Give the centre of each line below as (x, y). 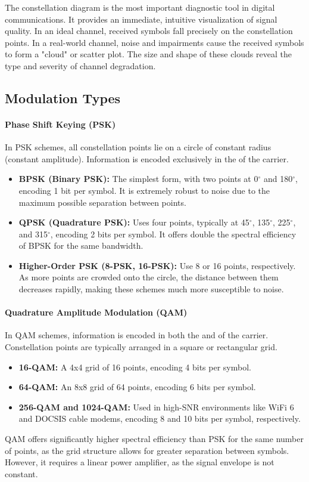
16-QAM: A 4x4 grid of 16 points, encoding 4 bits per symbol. (135, 367)
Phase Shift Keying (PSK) (60, 124)
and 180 (278, 179)
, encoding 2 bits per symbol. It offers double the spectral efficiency (173, 234)
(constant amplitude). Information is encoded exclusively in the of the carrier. (147, 158)
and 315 (33, 234)
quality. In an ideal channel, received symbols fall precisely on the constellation (149, 31)
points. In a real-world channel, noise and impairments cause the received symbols (154, 42)
